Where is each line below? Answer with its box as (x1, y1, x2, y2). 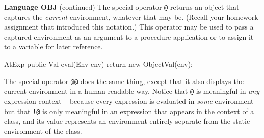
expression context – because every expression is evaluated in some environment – (4, 95, 260, 106)
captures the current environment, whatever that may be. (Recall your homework (4, 11, 258, 22)
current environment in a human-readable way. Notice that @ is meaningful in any (4, 86, 259, 96)
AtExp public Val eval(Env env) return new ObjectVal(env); (4, 59, 193, 69)
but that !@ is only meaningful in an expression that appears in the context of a (4, 105, 254, 116)
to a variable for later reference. (4, 41, 103, 52)
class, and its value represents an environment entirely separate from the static (4, 116, 250, 126)
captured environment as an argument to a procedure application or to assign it (4, 31, 254, 42)
